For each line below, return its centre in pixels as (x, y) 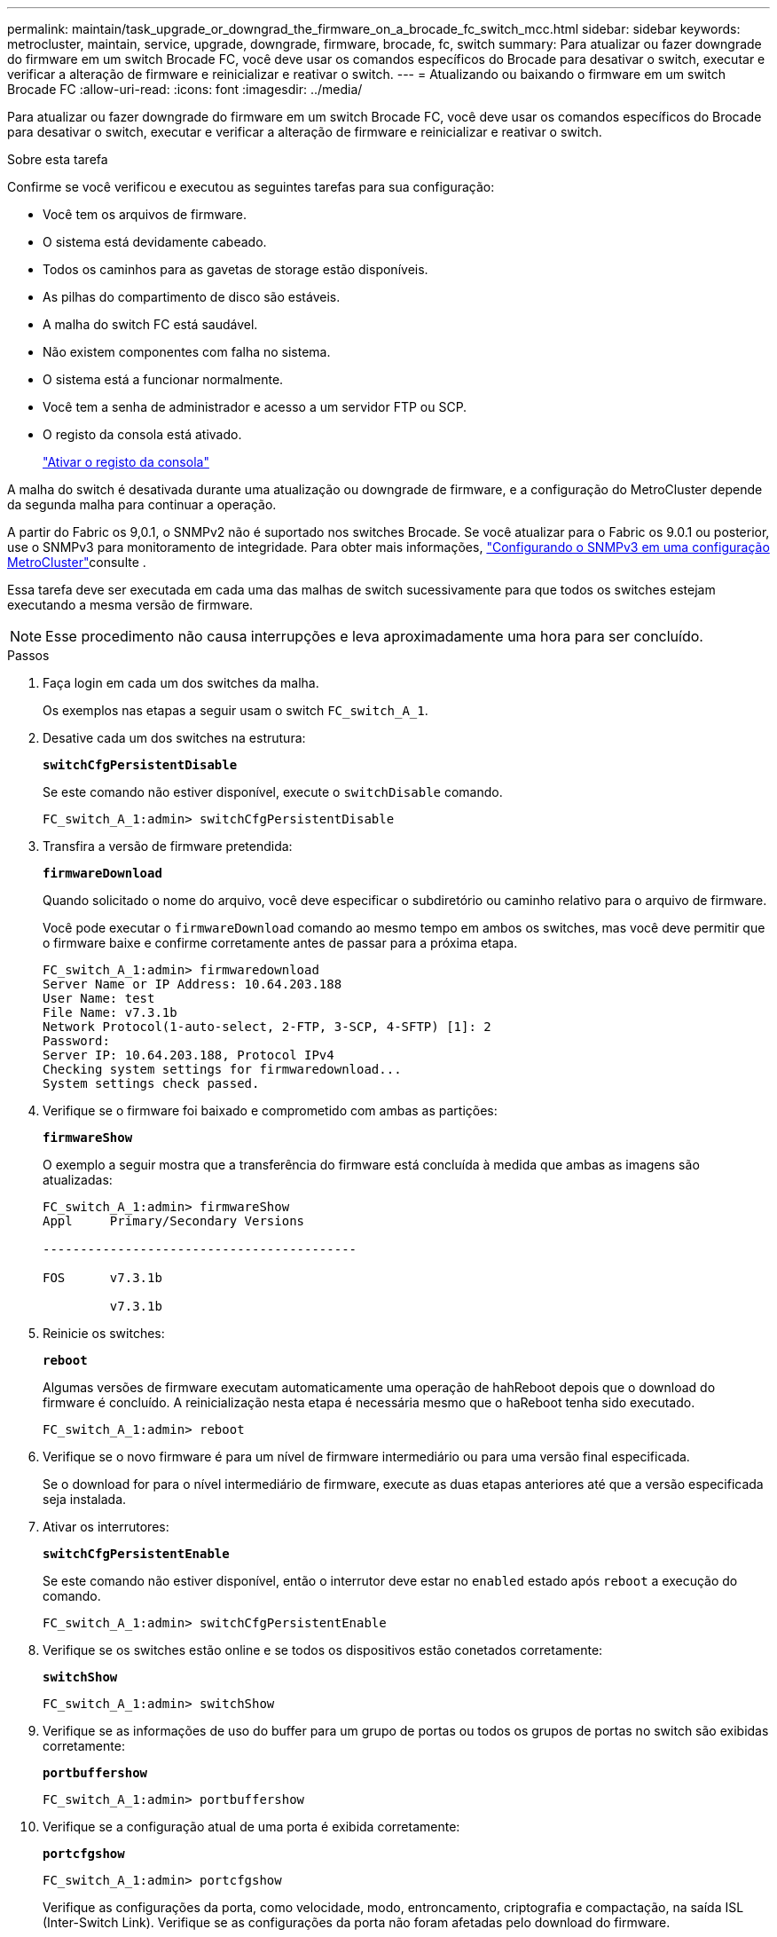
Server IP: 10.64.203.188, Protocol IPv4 (188, 1055)
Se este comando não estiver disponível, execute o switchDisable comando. (273, 792)
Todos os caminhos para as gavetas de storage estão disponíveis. (235, 269)
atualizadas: (78, 1180)
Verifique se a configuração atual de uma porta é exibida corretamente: (251, 1827)
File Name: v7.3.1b (110, 1012)
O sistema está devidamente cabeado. (155, 242)
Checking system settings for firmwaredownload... (222, 1069)
